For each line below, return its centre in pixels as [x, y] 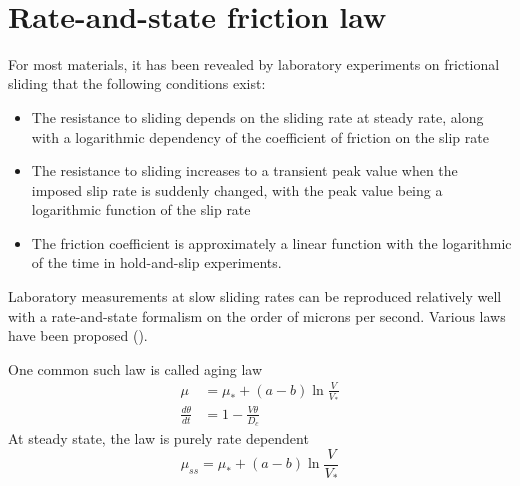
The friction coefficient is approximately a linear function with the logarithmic [271, 242]
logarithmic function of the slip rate [141, 209]
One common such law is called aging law [135, 368]
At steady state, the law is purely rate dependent [158, 438]
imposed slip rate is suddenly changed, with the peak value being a [237, 189]
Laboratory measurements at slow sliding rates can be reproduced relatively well [255, 296]
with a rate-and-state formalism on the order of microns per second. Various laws [257, 315]
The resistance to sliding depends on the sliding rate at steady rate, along [257, 116]
